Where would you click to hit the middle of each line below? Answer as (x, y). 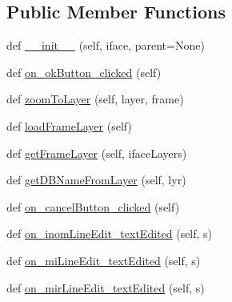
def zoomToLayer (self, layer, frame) (95, 99)
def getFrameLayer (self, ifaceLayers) (97, 153)
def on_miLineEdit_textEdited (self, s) (104, 260)
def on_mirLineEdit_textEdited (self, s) (106, 287)
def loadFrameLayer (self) (69, 125)
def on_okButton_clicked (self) (84, 72)
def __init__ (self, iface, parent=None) (106, 45)
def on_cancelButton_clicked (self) (93, 206)
